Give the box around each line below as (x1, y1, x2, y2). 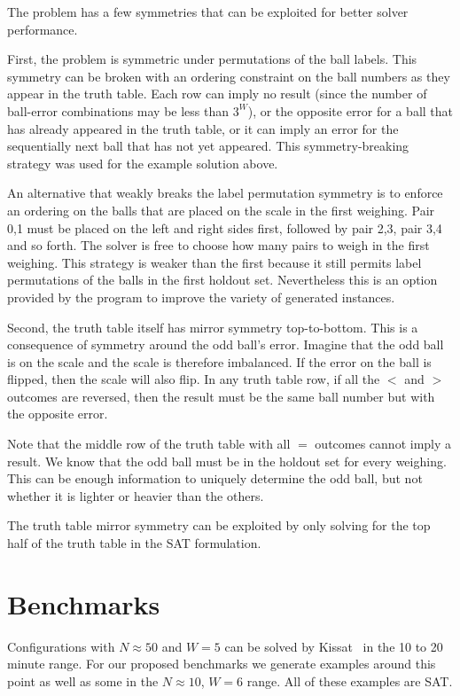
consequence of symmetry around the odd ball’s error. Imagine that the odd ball (7, 335, 444, 354)
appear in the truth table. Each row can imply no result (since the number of (7, 84, 427, 103)
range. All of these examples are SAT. (246, 671, 453, 690)
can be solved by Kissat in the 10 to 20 (224, 637, 443, 655)
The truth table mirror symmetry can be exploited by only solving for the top (7, 516, 431, 535)
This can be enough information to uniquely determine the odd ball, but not (7, 469, 423, 488)
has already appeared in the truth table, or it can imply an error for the (7, 119, 399, 137)
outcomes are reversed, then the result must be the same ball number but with (7, 387, 435, 405)
